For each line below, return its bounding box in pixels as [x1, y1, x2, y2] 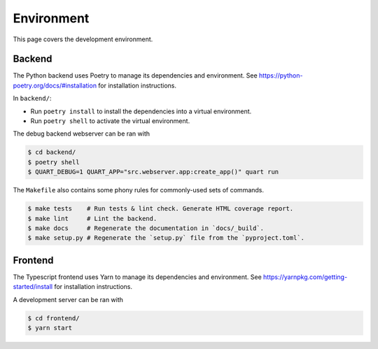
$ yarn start [27, 324, 73, 332]
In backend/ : [13, 94, 52, 103]
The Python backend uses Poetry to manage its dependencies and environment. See [13, 71, 258, 80]
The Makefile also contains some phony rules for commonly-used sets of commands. [13, 186, 265, 194]
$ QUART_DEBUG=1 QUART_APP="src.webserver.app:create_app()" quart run [27, 168, 279, 176]
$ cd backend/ [27, 148, 76, 157]
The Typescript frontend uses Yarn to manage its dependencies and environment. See [13, 273, 262, 281]
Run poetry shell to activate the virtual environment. [30, 117, 190, 125]
